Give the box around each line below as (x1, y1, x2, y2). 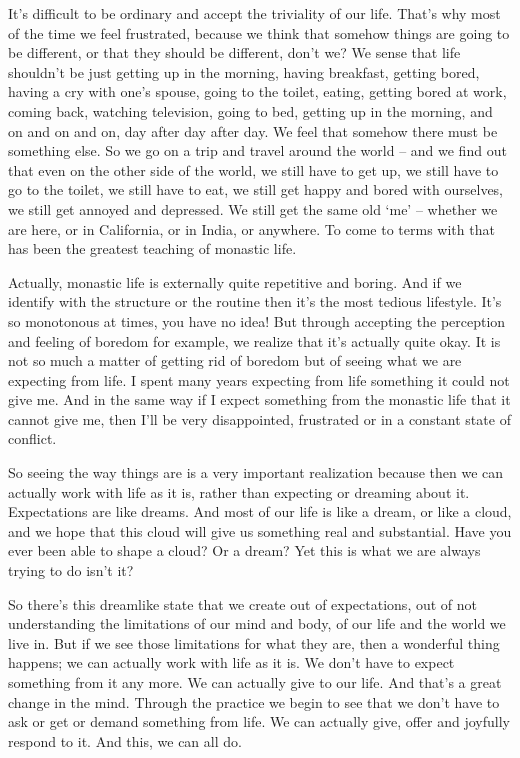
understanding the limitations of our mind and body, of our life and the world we (8, 613, 506, 634)
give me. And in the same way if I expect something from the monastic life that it (8, 389, 511, 410)
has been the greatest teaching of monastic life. (8, 238, 297, 259)
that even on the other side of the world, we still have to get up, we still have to (8, 159, 499, 180)
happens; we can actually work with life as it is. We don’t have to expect (8, 652, 455, 673)
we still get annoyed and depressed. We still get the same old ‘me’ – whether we (8, 198, 498, 219)
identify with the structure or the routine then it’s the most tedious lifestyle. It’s (8, 291, 502, 312)
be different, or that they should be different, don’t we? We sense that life (8, 42, 461, 63)
